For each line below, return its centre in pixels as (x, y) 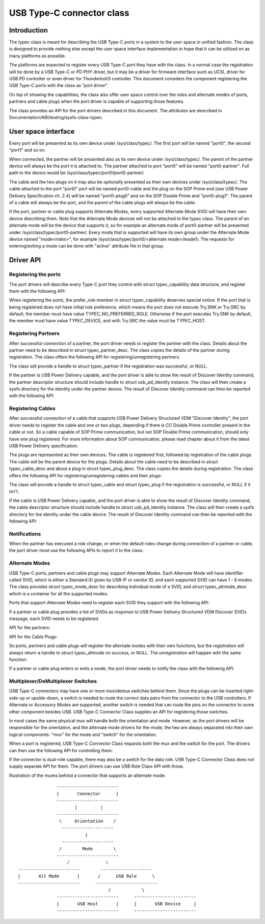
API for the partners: (30, 628)
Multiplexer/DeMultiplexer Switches (53, 681)
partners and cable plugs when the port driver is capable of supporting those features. (97, 101)
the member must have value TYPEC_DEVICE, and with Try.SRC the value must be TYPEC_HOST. (107, 321)
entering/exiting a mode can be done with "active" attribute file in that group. (87, 246)
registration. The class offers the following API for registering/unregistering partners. (95, 357)
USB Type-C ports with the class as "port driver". (59, 86)
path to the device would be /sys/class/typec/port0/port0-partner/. (77, 173)
